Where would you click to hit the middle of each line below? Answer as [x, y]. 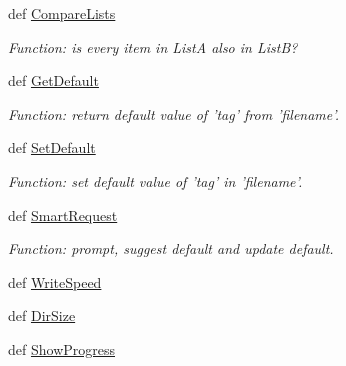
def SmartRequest [63, 214]
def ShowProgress [61, 348]
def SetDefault [52, 147]
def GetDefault [53, 80]
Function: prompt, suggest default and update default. [171, 248]
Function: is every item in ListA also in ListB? [153, 46]
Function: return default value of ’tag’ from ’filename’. [174, 113]
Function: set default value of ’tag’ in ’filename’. [155, 180]
